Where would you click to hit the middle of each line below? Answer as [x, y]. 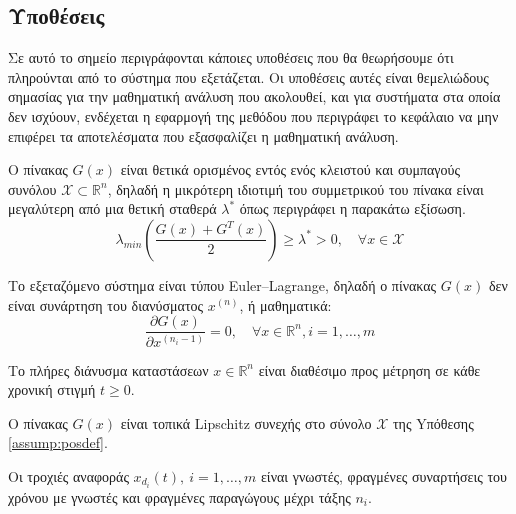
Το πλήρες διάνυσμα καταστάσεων [108, 369]
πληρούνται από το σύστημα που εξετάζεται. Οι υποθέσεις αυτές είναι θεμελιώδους [248, 76]
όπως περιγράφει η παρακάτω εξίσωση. [352, 208]
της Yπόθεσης [433, 422]
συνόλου [32, 188]
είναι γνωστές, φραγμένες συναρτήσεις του [384, 475]
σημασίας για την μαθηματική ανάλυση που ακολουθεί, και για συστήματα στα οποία [254, 96]
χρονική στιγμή [52, 389]
